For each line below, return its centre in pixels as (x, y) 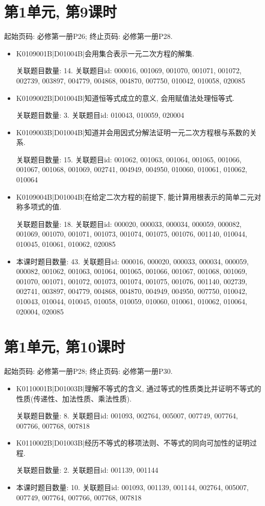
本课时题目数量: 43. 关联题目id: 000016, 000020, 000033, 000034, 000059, (132, 261)
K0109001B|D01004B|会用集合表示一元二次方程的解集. (105, 53)
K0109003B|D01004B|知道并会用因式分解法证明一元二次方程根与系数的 (133, 132)
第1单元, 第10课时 (65, 346)
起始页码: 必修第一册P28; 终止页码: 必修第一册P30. (88, 371)
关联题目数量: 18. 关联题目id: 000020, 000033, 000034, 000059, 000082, (129, 224)
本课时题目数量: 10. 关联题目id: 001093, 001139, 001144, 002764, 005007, (132, 487)
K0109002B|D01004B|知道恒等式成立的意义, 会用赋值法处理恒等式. (125, 98)
